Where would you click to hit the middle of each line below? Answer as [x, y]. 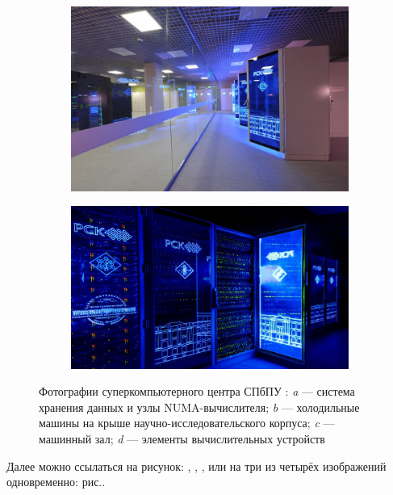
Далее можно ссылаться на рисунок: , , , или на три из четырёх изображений [196, 466]
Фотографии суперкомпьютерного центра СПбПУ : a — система [197, 391]
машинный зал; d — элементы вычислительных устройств [182, 438]
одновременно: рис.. [56, 482]
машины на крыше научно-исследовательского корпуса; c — [187, 423]
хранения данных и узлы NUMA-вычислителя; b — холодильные [199, 407]
